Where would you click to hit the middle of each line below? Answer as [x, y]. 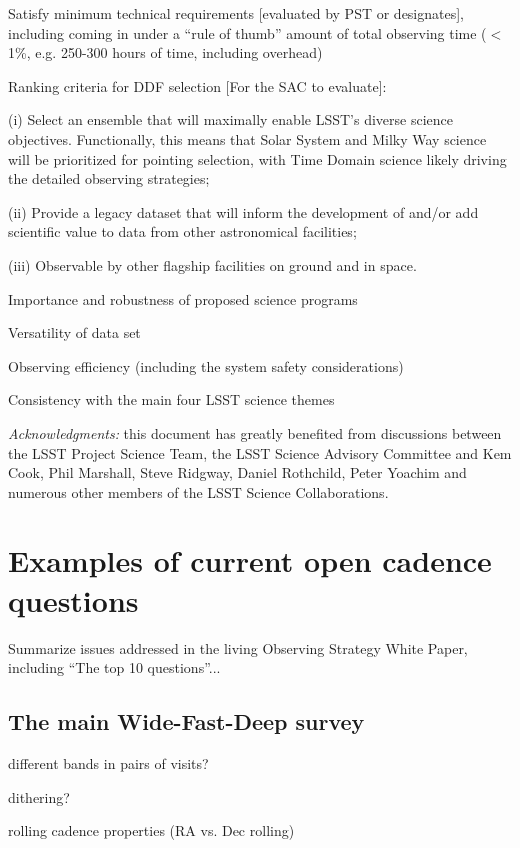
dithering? [39, 796]
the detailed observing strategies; [109, 178]
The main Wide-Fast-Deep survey [186, 721]
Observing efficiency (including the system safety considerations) [206, 365]
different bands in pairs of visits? [108, 762]
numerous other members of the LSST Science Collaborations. [198, 491]
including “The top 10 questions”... [114, 667]
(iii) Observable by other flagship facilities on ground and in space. [212, 264]
